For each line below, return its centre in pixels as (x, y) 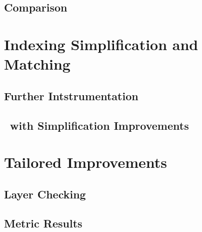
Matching (37, 64)
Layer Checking (45, 194)
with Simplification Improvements (99, 125)
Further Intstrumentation (71, 95)
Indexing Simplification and (101, 44)
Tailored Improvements (86, 162)
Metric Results (43, 223)
